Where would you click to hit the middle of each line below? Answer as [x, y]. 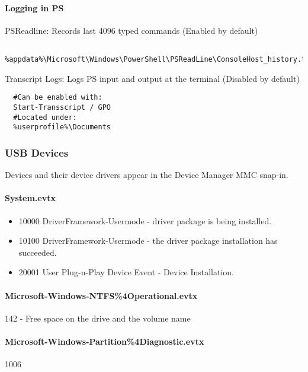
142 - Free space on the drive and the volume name [98, 318]
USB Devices [37, 152]
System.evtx [30, 198]
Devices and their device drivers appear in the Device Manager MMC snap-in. [147, 175]
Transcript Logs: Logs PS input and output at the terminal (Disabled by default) [152, 78]
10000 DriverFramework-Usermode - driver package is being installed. [145, 220]
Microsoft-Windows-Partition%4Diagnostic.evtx [105, 341]
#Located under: [45, 117]
